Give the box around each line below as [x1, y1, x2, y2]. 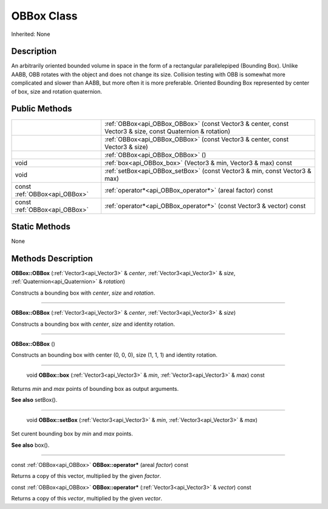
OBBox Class [11, 9, 78, 23]
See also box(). [11, 441, 50, 449]
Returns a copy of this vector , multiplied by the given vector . [11, 495, 163, 502]
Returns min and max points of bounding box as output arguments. [11, 385, 179, 393]
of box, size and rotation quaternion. [11, 88, 103, 95]
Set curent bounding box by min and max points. [11, 430, 134, 438]
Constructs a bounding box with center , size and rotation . [11, 289, 155, 297]
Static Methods [11, 221, 71, 231]
